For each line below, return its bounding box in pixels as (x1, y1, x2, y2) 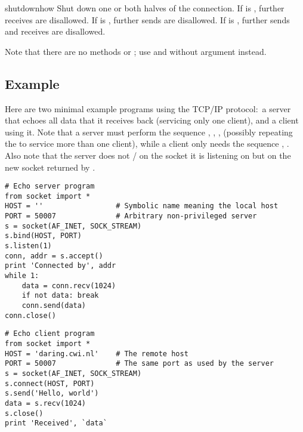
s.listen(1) (5, 242, 52, 251)
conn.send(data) (21, 301, 86, 310)
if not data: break (21, 291, 99, 300)
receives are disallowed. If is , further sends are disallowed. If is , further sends (5, 13, 290, 26)
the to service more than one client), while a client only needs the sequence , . (5, 137, 289, 150)
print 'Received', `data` (5, 419, 107, 428)
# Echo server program (5, 182, 95, 191)
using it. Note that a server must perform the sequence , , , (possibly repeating (5, 125, 293, 138)
